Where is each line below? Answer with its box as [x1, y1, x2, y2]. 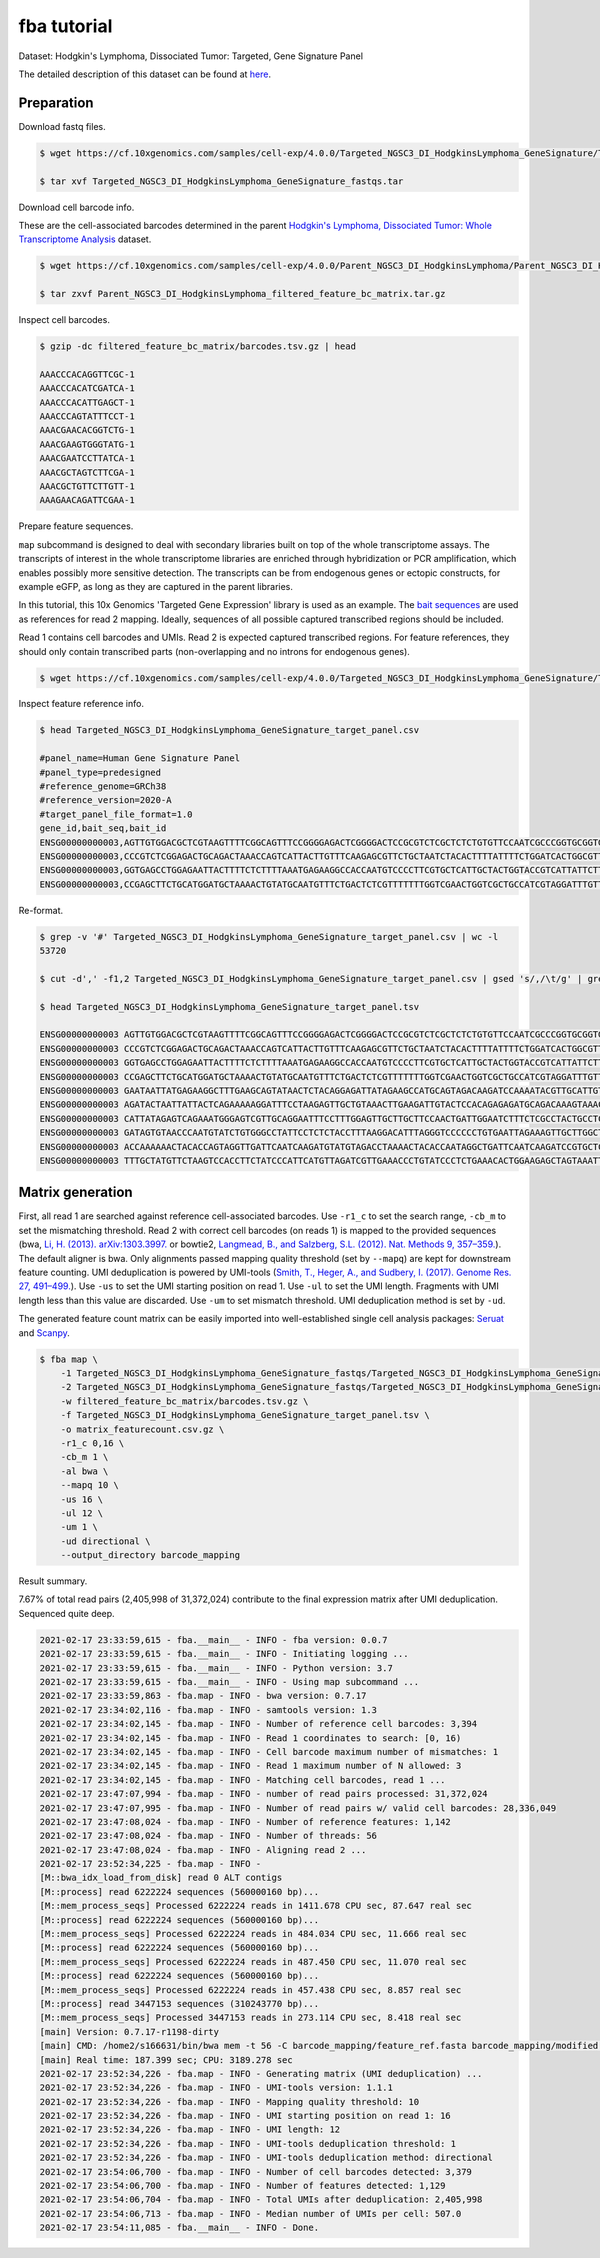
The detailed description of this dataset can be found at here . [18, 68, 272, 80]
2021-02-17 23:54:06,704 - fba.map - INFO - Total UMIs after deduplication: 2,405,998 [39, 2194, 483, 2205]
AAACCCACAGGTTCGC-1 [39, 368, 135, 380]
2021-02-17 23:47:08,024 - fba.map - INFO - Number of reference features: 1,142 [39, 1816, 452, 1827]
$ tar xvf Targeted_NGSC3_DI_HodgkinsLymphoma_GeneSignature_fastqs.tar [39, 175, 404, 187]
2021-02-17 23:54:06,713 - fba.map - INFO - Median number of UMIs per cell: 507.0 [39, 2208, 462, 2219]
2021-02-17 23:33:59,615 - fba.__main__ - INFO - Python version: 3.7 [39, 1662, 394, 1674]
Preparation [18, 94, 94, 111]
